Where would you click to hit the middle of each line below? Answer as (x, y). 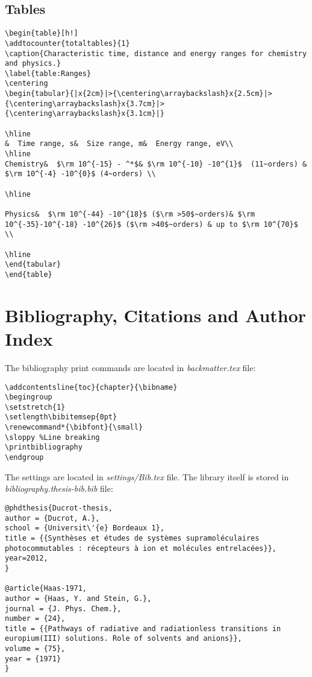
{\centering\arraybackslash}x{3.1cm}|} (85, 114)
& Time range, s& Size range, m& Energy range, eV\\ (119, 144)
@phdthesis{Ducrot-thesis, (59, 508)
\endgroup (24, 458)
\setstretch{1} (35, 407)
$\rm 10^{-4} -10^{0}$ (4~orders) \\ (80, 174)
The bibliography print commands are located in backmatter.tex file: (130, 367)
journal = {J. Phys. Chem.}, (63, 609)
